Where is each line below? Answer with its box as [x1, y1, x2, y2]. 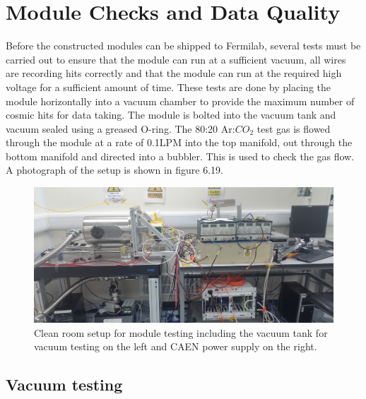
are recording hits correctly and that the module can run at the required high [6, 66, 342, 81]
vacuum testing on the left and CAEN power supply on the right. [34, 339, 317, 354]
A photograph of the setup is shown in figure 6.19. [6, 162, 223, 177]
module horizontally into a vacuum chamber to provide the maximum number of [6, 93, 355, 108]
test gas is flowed [256, 121, 331, 136]
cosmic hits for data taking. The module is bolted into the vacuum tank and [6, 107, 336, 122]
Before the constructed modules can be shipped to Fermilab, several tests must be [6, 38, 361, 53]
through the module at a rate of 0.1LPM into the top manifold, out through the [6, 135, 353, 150]
